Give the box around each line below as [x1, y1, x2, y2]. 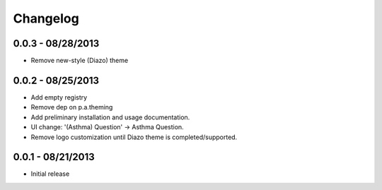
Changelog [13, 11, 79, 26]
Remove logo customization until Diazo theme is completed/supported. [30, 133, 238, 141]
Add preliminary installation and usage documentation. [30, 113, 190, 121]
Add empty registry [30, 93, 88, 102]
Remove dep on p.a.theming [30, 103, 113, 112]
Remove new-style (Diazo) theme [30, 57, 129, 65]
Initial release [30, 170, 70, 178]
